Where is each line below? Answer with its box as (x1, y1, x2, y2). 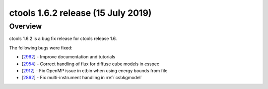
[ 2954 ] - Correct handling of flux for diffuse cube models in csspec (21, 61, 160, 67)
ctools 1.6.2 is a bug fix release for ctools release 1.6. (9, 36, 117, 42)
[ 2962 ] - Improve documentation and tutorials (21, 54, 116, 60)
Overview (9, 22, 42, 31)
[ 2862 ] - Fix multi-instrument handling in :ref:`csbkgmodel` (21, 75, 142, 81)
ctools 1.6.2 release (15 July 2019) (9, 7, 152, 18)
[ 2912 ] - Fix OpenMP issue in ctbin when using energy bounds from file (21, 67, 168, 74)
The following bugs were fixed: (9, 44, 73, 50)
